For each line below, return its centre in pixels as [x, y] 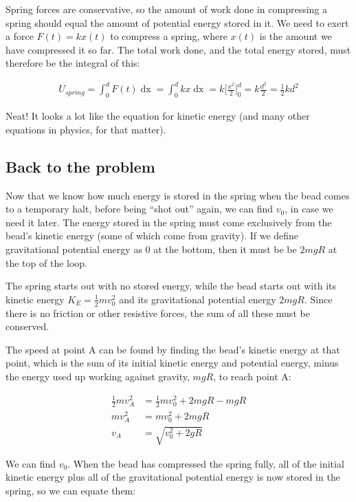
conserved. [27, 326]
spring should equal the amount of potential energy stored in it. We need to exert [177, 22]
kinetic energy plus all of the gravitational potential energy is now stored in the [173, 477]
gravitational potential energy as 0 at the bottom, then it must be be [151, 249]
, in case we [309, 209]
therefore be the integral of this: [73, 63]
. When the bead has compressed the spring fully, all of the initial [206, 463]
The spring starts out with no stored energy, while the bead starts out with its [171, 286]
